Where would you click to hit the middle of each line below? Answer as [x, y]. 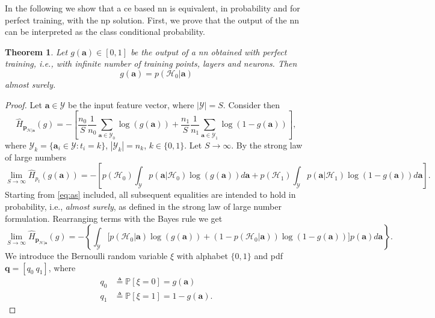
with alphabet [202, 256]
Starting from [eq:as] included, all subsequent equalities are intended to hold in [150, 194]
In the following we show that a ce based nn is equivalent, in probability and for [153, 8]
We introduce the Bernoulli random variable [86, 256]
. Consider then [251, 104]
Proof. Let [23, 104]
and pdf [268, 256]
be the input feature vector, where [131, 104]
